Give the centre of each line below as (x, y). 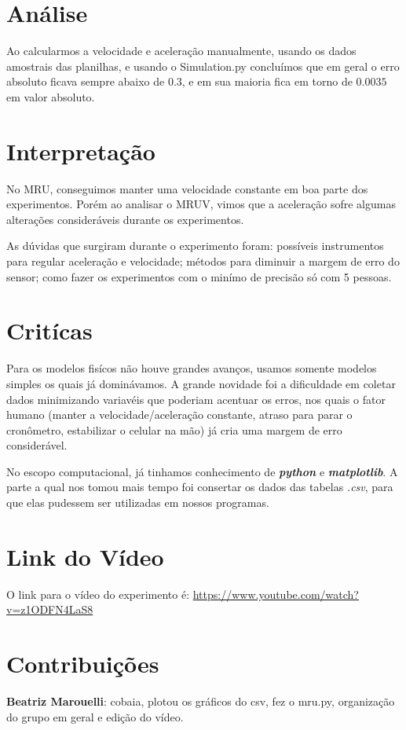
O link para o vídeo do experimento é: (98, 594)
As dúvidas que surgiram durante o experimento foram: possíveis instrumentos (195, 246)
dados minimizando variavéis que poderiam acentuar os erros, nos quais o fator (196, 399)
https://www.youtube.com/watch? (276, 594)
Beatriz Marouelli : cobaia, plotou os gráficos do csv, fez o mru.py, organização (201, 701)
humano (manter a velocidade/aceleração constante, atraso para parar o (179, 415)
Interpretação (81, 150)
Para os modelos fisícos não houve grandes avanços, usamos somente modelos (192, 368)
